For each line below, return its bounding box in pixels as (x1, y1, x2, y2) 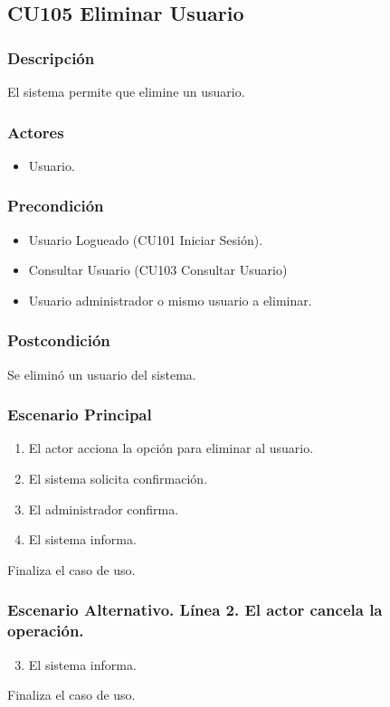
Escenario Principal (7, 403, 152, 426)
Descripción (7, 46, 95, 69)
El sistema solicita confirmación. (28, 469, 208, 488)
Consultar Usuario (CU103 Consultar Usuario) (28, 260, 288, 279)
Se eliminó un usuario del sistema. (7, 364, 196, 383)
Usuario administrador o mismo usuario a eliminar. (28, 290, 312, 309)
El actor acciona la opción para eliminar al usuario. (28, 438, 314, 457)
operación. (7, 619, 84, 642)
